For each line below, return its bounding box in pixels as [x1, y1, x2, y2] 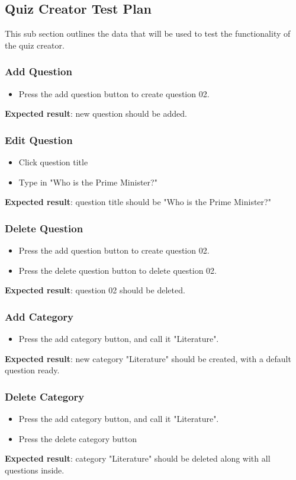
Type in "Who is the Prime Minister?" [18, 175, 157, 188]
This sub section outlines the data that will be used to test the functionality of [5, 27, 291, 40]
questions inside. [5, 463, 65, 476]
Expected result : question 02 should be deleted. [5, 284, 185, 296]
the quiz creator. [5, 39, 65, 51]
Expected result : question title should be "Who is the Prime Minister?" [5, 196, 271, 208]
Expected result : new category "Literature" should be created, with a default [5, 352, 291, 364]
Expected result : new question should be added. [5, 107, 187, 120]
